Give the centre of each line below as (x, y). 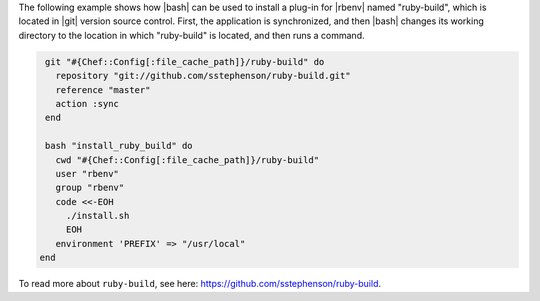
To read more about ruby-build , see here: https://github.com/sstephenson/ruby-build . (200, 284)
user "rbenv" (87, 173)
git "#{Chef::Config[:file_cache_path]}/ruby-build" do (185, 61)
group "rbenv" (90, 188)
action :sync (87, 103)
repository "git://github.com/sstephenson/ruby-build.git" (203, 76)
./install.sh (97, 216)
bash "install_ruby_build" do (119, 146)
